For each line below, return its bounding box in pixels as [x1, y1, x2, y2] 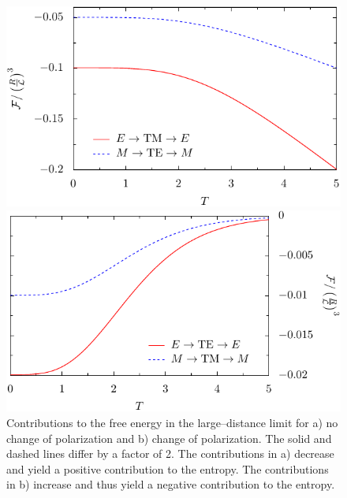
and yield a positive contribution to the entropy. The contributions [6, 460, 329, 477]
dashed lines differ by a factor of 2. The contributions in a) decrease [6, 445, 334, 462]
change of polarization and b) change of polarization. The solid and [6, 429, 332, 446]
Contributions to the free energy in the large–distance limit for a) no [6, 414, 338, 430]
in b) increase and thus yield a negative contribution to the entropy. [6, 476, 335, 492]
